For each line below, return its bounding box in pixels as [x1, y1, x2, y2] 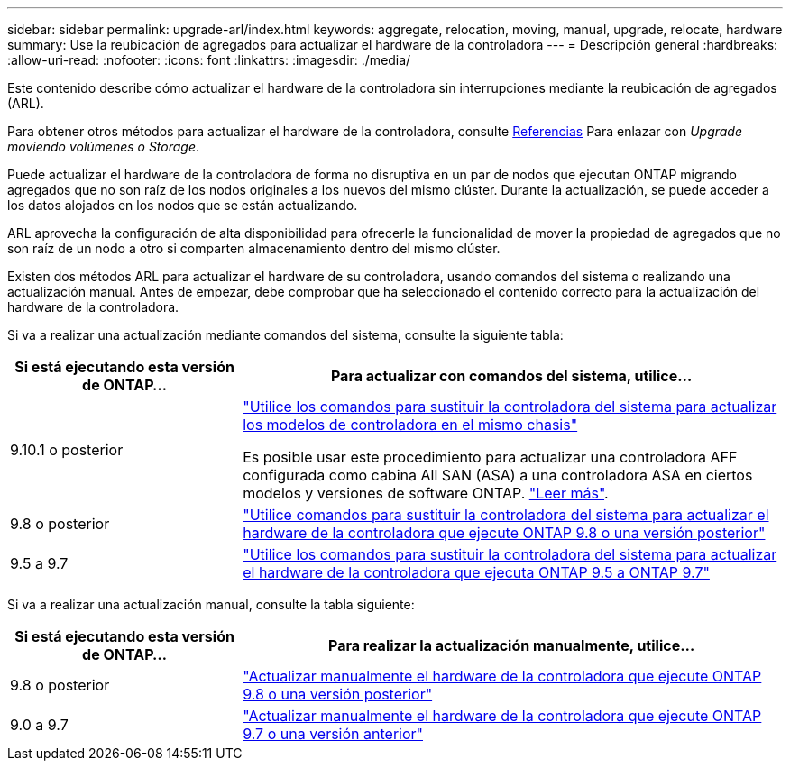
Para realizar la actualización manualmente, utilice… [327, 636, 695, 654]
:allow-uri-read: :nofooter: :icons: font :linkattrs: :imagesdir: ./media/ [7, 52, 411, 68]
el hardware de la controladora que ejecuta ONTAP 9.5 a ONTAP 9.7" [243, 563, 710, 581]
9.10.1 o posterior [10, 441, 124, 459]
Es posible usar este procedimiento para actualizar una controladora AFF [243, 448, 738, 466]
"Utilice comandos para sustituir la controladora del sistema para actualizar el [243, 506, 769, 524]
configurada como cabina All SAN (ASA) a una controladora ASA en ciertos [243, 466, 753, 484]
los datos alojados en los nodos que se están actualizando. [7, 197, 358, 213]
